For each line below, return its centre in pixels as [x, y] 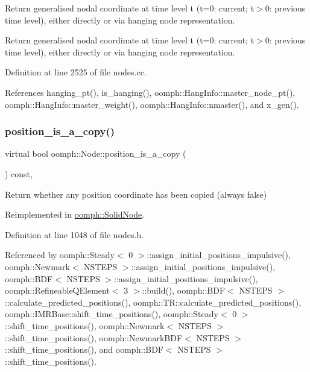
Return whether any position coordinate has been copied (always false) [136, 194]
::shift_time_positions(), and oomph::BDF [84, 349]
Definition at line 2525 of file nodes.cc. [76, 72]
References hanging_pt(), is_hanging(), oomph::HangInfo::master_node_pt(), [150, 92]
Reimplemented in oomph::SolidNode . [75, 214]
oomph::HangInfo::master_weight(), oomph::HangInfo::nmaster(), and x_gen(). [152, 104]
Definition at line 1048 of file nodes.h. [74, 234]
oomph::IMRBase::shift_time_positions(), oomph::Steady [112, 314]
